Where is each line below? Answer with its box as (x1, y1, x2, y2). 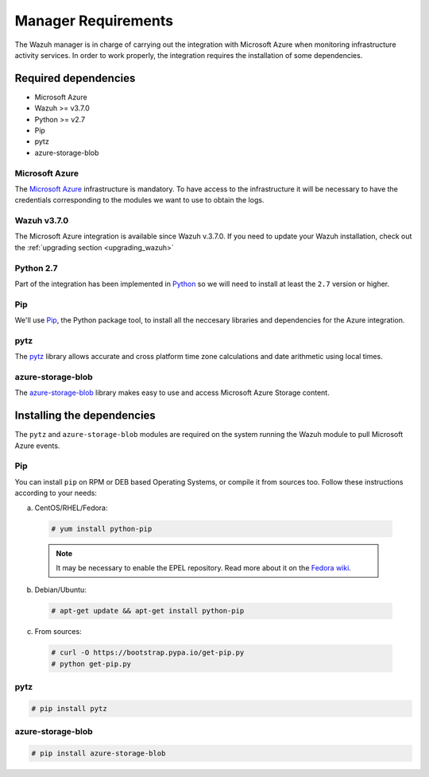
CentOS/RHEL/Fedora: (34, 503, 108, 512)
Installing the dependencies (14, 409, 157, 423)
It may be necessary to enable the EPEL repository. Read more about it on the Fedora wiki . (56, 563, 351, 572)
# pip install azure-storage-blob (31, 749, 166, 758)
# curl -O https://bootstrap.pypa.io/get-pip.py (51, 648, 245, 657)
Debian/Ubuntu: (34, 585, 87, 595)
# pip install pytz (31, 704, 107, 713)
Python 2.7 (14, 262, 58, 273)
